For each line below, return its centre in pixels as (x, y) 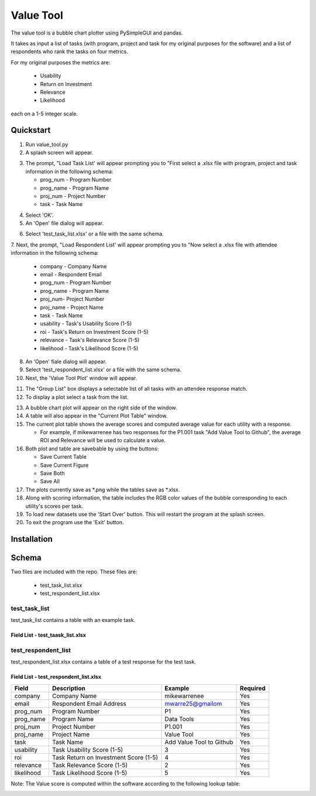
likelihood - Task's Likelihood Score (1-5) (89, 348)
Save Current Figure (64, 465)
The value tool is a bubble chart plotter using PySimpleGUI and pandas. (97, 33)
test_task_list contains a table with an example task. (73, 620)
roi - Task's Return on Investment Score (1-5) (94, 332)
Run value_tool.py (47, 144)
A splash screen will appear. (59, 152)
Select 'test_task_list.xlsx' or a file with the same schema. (95, 234)
